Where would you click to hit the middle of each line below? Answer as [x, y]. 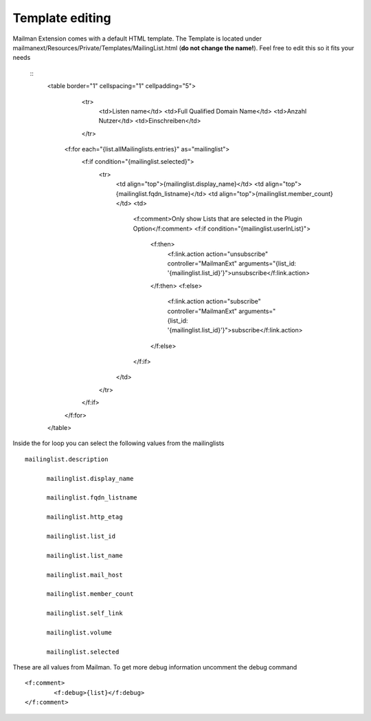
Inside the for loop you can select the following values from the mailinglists [119, 443]
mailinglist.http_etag [85, 517]
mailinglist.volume [79, 632]
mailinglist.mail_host [85, 575]
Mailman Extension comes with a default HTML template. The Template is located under [137, 39]
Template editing [62, 18]
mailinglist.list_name [85, 555]
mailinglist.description [67, 459]
